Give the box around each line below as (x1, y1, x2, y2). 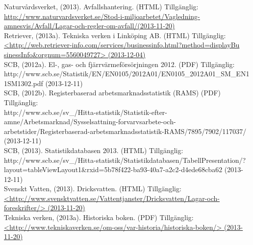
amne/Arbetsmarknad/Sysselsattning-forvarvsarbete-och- (4, 116, 176, 127)
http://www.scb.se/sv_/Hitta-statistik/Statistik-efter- (4, 107, 168, 117)
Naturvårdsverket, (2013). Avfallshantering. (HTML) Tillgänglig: (4, 1, 199, 11)
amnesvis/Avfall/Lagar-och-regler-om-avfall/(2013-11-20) (4, 21, 175, 31)
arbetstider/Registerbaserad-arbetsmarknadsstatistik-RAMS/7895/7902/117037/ (4, 126, 247, 136)
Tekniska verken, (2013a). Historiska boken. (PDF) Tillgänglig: (4, 212, 194, 223)
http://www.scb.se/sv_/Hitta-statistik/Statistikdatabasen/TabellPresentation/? (4, 155, 246, 165)
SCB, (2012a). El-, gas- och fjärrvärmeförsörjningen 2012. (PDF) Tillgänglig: (4, 59, 235, 69)
